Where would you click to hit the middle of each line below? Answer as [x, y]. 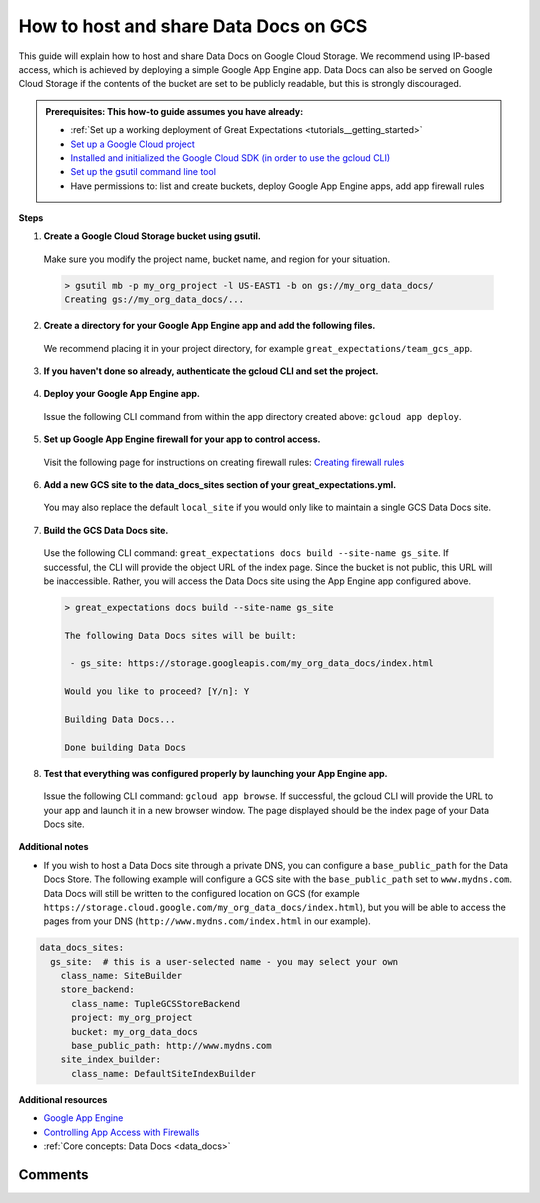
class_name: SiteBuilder [121, 976]
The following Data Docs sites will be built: [180, 635]
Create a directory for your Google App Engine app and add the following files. [209, 326]
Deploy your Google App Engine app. [121, 394]
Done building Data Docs [125, 747]
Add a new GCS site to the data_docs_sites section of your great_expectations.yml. [220, 484]
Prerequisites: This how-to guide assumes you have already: [174, 111]
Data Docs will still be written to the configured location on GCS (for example [201, 893]
